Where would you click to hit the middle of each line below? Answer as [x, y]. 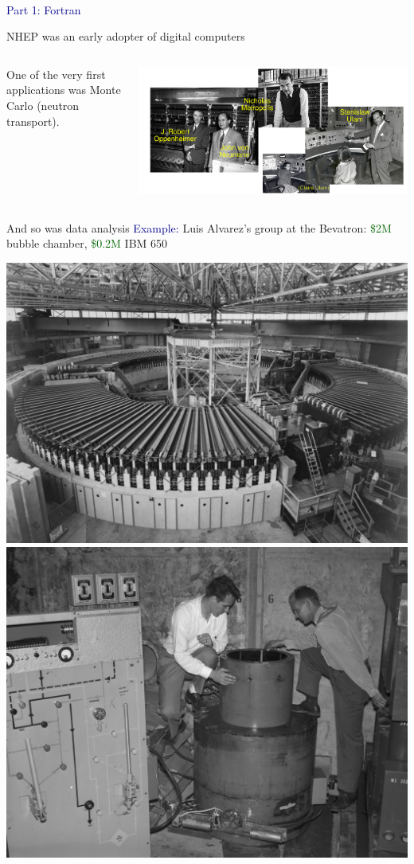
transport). [33, 121]
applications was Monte [64, 90]
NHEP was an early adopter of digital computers [126, 36]
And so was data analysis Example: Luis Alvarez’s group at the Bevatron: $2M [199, 227]
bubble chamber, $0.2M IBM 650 [87, 243]
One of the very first [56, 74]
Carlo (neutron [43, 105]
